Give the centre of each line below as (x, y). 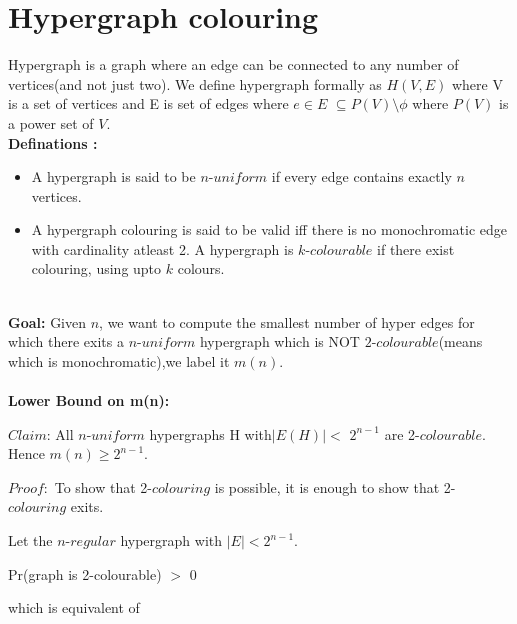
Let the (30, 540)
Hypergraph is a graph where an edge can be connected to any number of (233, 64)
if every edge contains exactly (361, 176)
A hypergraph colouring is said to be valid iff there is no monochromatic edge (269, 229)
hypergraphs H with (210, 433)
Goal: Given (47, 321)
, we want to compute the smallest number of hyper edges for (287, 321)
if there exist (416, 248)
